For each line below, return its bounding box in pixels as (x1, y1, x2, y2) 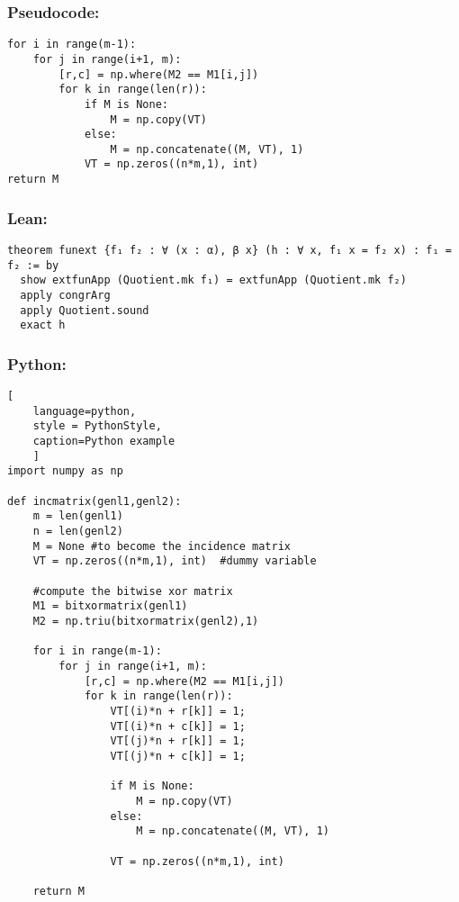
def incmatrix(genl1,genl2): (7, 494, 182, 508)
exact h (20, 319, 66, 332)
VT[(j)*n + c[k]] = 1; (110, 749, 246, 762)
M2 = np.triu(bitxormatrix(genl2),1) (32, 615, 259, 627)
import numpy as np (7, 465, 123, 478)
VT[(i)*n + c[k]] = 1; (110, 719, 246, 733)
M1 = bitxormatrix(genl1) (32, 600, 188, 613)
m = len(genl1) (32, 510, 123, 523)
